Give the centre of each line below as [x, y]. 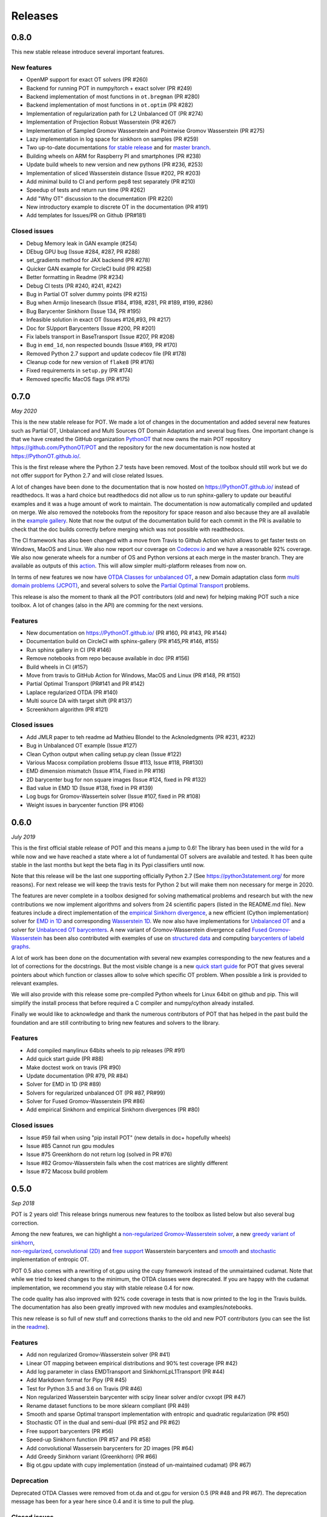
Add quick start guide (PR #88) [65, 1059]
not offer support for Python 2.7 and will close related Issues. [88, 476]
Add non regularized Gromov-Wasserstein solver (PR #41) [98, 1355]
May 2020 [24, 411]
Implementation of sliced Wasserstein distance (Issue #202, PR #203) [114, 173]
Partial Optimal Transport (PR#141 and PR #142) [85, 684]
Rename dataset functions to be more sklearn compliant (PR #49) [108, 1405]
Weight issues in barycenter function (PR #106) [85, 805]
